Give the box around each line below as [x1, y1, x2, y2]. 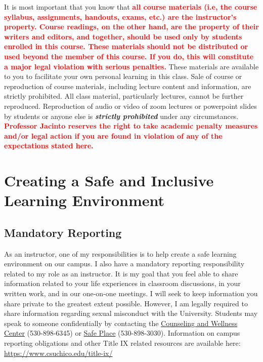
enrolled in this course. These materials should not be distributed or [4, 41, 248, 52]
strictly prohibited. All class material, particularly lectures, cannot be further [4, 91, 244, 101]
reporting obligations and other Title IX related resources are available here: [4, 338, 241, 348]
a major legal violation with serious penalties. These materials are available [4, 61, 259, 71]
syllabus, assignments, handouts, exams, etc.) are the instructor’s [4, 11, 237, 22]
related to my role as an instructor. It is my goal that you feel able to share [4, 268, 238, 278]
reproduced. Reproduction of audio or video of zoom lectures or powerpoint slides [4, 100, 257, 111]
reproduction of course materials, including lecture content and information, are [4, 81, 251, 91]
